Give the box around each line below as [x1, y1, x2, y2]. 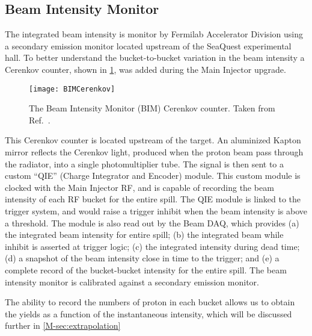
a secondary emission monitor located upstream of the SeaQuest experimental [5, 39, 292, 52]
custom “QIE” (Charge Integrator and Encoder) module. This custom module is [5, 169, 301, 182]
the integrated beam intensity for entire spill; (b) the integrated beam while [5, 228, 284, 241]
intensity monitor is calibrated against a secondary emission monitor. [5, 275, 259, 288]
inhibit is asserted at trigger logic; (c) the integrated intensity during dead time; [5, 240, 300, 252]
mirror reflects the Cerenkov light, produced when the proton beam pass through [5, 146, 304, 158]
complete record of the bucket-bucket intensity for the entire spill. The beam [5, 263, 287, 276]
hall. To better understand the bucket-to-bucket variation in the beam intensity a [5, 51, 305, 64]
